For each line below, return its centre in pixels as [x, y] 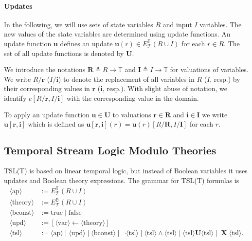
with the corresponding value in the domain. [133, 98]
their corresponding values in [47, 88]
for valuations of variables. [209, 69]
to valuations [132, 114]
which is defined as [56, 124]
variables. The [221, 24]
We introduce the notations [45, 69]
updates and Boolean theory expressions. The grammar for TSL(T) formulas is [122, 180]
